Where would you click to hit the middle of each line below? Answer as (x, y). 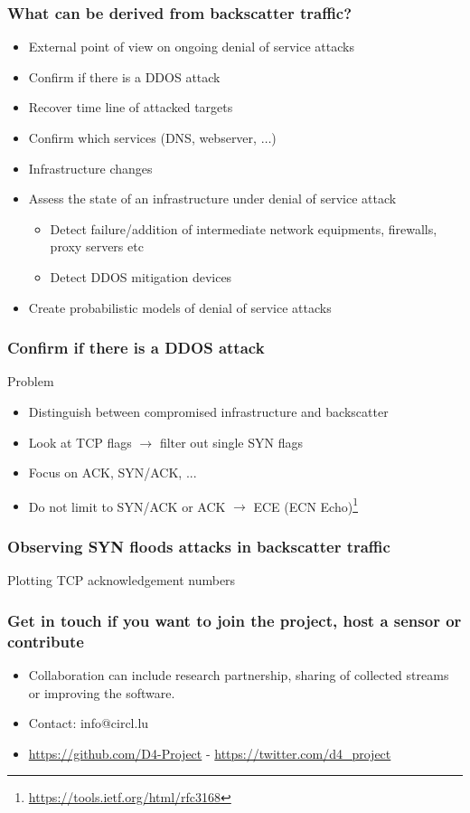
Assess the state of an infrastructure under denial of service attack (212, 199)
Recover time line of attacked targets (131, 107)
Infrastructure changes (90, 168)
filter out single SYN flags (231, 442)
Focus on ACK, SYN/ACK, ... (113, 473)
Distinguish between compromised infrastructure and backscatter (208, 411)
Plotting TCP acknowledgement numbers (122, 580)
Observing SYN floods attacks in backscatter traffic (199, 546)
